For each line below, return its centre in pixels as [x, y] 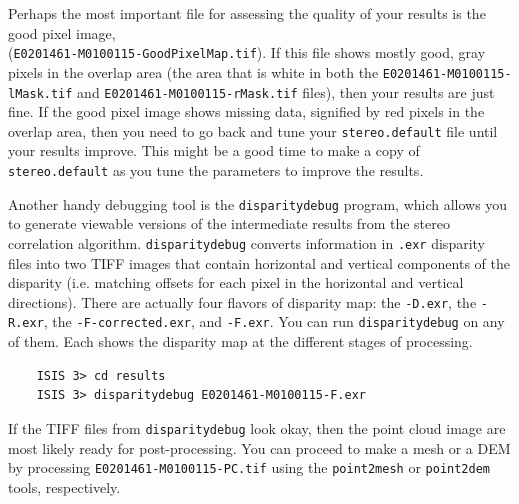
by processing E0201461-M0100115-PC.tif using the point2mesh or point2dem [249, 467]
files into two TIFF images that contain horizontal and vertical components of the [259, 262]
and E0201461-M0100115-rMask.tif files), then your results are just [286, 91]
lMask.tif [40, 93]
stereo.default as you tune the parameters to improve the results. [216, 170]
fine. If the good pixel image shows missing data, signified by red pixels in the [246, 111]
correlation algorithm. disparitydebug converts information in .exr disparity [246, 242]
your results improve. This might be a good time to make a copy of [214, 150]
